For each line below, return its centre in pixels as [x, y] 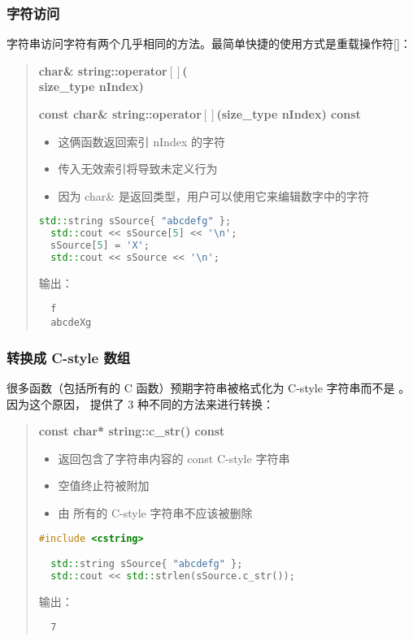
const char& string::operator [120, 114]
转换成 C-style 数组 [69, 357]
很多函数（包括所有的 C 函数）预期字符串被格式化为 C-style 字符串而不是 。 [209, 388]
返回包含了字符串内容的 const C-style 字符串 [174, 458]
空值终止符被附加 [104, 485]
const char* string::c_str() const [132, 431]
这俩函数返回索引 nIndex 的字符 [141, 141]
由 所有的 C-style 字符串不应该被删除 [155, 512]
